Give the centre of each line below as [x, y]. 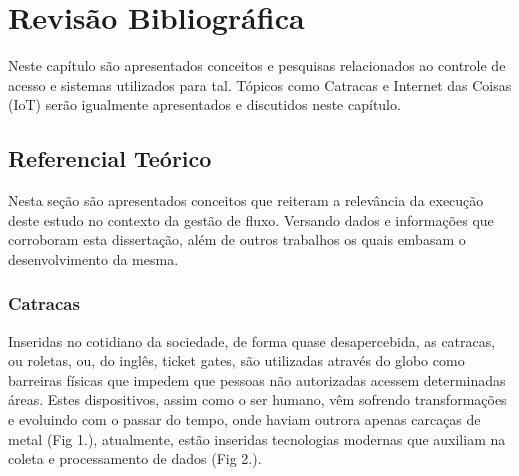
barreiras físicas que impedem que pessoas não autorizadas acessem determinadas [257, 379]
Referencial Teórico [110, 158]
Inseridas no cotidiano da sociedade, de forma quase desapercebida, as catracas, [252, 340]
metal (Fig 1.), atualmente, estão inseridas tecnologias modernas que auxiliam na [257, 438]
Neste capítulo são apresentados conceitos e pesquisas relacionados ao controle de [257, 65]
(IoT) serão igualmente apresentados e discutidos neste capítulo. [204, 104]
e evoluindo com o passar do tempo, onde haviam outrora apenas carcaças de [244, 419]
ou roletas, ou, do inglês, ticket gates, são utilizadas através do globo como [236, 360]
